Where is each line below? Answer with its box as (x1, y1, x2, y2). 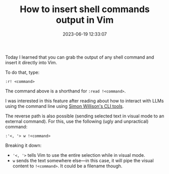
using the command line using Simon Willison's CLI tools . (5, 103, 124, 109)
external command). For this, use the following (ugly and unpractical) (5, 118, 149, 124)
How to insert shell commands (20, 4, 150, 15)
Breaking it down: (5, 142, 42, 148)
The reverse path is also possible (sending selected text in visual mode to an (5, 113, 164, 119)
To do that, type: (5, 69, 39, 75)
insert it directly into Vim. (5, 59, 57, 65)
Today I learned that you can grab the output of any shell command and (5, 54, 154, 60)
